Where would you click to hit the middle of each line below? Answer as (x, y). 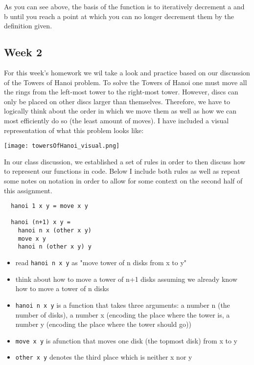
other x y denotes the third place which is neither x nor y (104, 357)
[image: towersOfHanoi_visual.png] (62, 146)
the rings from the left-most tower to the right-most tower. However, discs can (121, 92)
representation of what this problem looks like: (74, 130)
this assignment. (28, 190)
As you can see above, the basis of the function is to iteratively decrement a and (124, 6)
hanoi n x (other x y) (55, 231)
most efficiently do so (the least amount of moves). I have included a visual (116, 120)
